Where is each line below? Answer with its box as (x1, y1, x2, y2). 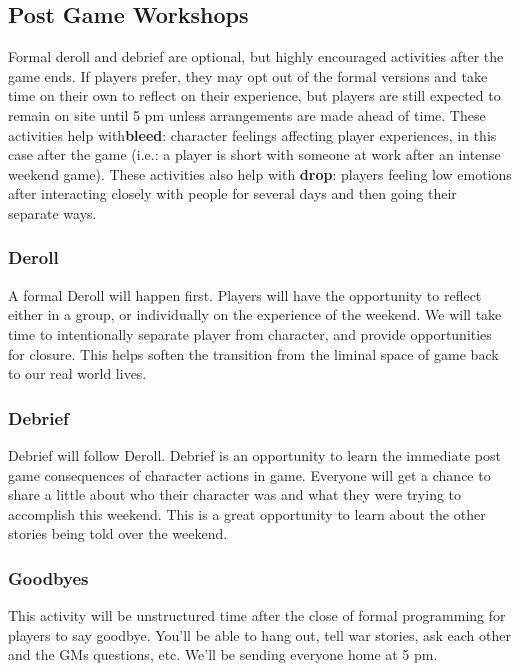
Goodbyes (8, 565, 89, 590)
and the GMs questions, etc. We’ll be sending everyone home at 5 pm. (8, 644, 438, 665)
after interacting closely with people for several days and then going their (8, 183, 457, 204)
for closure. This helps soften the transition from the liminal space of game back (8, 343, 499, 364)
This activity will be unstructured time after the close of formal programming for (8, 605, 506, 626)
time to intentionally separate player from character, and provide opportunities (8, 323, 492, 344)
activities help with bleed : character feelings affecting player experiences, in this (8, 124, 497, 145)
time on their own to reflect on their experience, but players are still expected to (8, 85, 501, 106)
